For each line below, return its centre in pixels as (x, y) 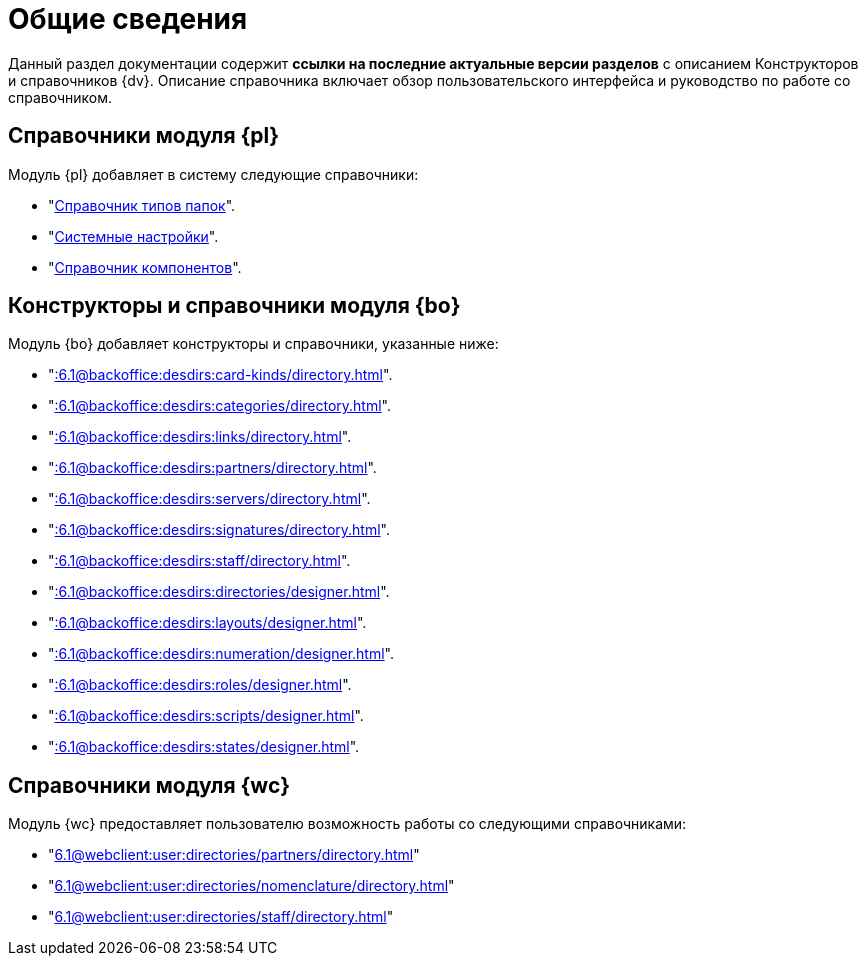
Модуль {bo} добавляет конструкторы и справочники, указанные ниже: (253, 344)
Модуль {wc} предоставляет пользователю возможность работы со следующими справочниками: (347, 824)
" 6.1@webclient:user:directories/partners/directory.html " (234, 855)
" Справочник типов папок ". (142, 205)
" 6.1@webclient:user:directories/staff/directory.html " (221, 917)
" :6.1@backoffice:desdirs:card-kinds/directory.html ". (220, 375)
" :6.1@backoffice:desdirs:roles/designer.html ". (200, 685)
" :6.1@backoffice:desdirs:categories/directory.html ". (219, 406)
